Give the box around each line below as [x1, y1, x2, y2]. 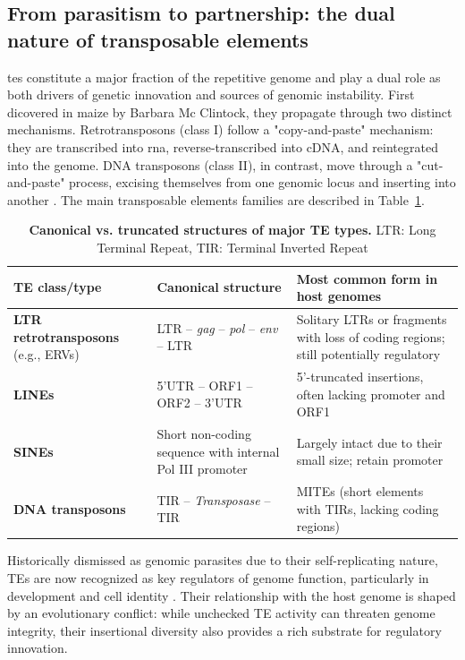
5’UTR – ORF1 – [156, 375, 253, 394]
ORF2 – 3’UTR [156, 393, 242, 412]
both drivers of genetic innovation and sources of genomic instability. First [7, 85, 415, 104]
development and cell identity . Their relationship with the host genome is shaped [7, 586, 456, 604]
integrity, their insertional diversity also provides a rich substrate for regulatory [7, 621, 442, 639]
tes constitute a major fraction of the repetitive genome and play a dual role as [7, 67, 441, 86]
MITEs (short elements [296, 482, 424, 501]
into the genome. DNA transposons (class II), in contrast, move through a [7, 155, 413, 174]
